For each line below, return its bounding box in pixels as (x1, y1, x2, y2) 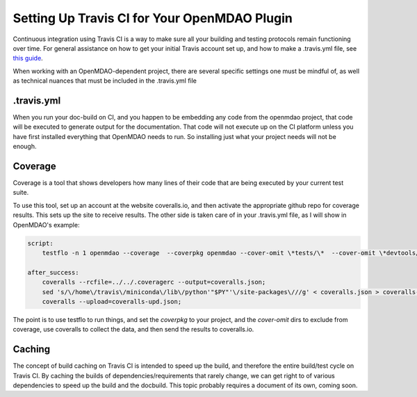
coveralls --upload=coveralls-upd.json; (42, 298, 182, 305)
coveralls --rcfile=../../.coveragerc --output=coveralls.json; (42, 278, 266, 286)
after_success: (27, 268, 79, 276)
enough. (13, 143, 38, 151)
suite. (13, 188, 29, 197)
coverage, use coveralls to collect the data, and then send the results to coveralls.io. (13, 325, 254, 334)
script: (27, 239, 54, 247)
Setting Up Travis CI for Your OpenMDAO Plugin (13, 10, 293, 26)
